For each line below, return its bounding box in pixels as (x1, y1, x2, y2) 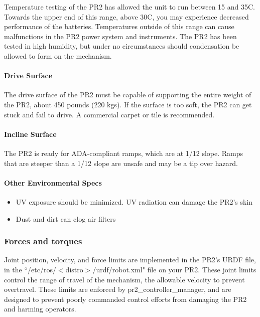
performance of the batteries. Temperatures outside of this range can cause (4, 21, 234, 32)
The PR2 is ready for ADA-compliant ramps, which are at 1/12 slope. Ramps (4, 147, 243, 158)
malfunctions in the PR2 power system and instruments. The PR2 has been (4, 31, 237, 41)
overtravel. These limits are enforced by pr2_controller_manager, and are (4, 284, 231, 294)
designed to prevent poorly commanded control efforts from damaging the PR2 (4, 293, 247, 304)
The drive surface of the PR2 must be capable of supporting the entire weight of (4, 89, 251, 100)
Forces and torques (4, 235, 82, 247)
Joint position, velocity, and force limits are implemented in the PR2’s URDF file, (4, 254, 256, 265)
